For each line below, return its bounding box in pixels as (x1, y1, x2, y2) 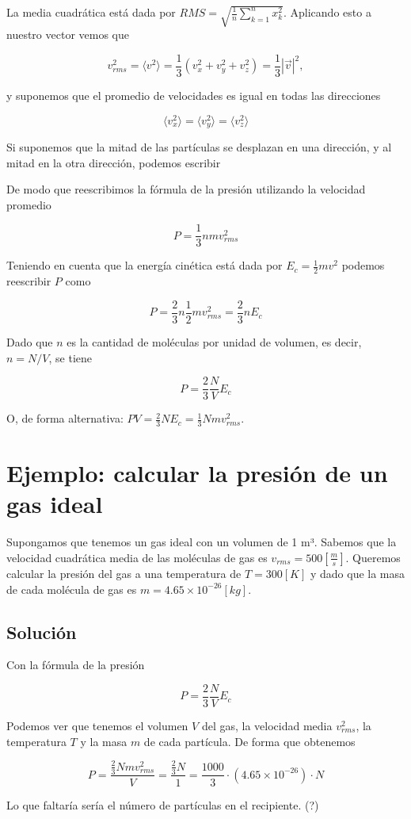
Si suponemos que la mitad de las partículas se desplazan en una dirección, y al (6, 139, 392, 155)
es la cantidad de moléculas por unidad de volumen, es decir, (67, 333, 362, 350)
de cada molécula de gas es (6, 580, 137, 597)
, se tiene (48, 349, 92, 365)
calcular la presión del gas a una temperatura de (6, 564, 242, 581)
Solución (6, 619, 77, 644)
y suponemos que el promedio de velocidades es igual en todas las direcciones (6, 86, 381, 103)
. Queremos (345, 549, 401, 565)
